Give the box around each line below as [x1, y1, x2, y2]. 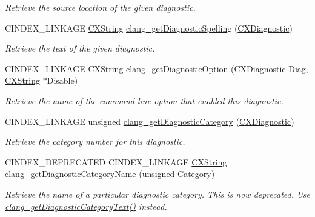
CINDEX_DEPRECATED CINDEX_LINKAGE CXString [5, 155, 227, 168]
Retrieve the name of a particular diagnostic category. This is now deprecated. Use [5, 187, 310, 200]
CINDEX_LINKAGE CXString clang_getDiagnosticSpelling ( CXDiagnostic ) [5, 21, 293, 34]
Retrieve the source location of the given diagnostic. [5, 1, 196, 13]
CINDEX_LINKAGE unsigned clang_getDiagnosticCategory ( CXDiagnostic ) [5, 115, 294, 127]
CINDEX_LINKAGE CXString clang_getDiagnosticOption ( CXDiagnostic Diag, [5, 62, 308, 75]
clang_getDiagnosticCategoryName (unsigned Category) [5, 167, 215, 180]
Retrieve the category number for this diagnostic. [5, 135, 185, 148]
